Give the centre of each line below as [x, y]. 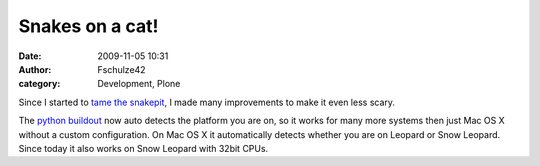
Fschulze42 [121, 69]
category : [39, 84]
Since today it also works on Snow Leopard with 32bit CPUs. [143, 148]
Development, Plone [139, 84]
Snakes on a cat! [88, 26]
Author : [35, 69]
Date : [30, 56]
